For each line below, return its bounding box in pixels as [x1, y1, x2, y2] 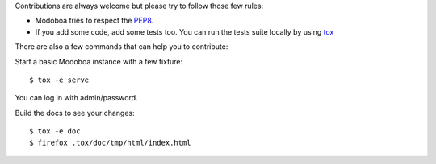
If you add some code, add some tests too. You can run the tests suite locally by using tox [35, 27, 334, 36]
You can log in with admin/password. [15, 93, 138, 103]
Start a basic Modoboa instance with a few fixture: [15, 56, 183, 66]
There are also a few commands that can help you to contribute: [15, 42, 228, 51]
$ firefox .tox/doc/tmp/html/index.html [29, 137, 191, 147]
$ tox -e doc [29, 127, 81, 136]
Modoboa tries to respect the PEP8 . [35, 16, 154, 26]
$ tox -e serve [29, 75, 90, 84]
